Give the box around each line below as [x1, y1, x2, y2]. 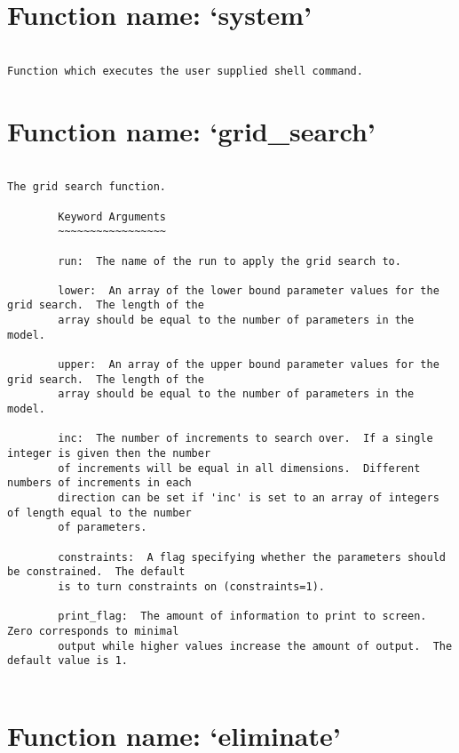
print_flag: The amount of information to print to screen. [58, 610, 427, 623]
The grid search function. [7, 180, 166, 194]
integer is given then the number [7, 447, 211, 461]
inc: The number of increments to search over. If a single [58, 432, 433, 445]
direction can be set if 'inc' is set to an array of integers [58, 492, 439, 504]
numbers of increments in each [7, 477, 192, 490]
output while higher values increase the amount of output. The [58, 639, 453, 653]
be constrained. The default [7, 565, 186, 579]
